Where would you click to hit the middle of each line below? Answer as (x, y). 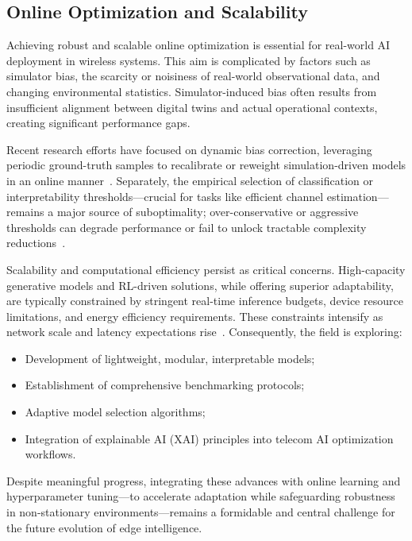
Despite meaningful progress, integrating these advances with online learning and (204, 480)
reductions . (36, 243)
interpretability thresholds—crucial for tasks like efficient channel (165, 196)
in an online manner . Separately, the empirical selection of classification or (190, 180)
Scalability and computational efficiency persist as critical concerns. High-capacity (206, 269)
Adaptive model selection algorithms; (115, 412)
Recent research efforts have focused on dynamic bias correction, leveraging (189, 149)
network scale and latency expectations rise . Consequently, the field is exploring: (204, 332)
